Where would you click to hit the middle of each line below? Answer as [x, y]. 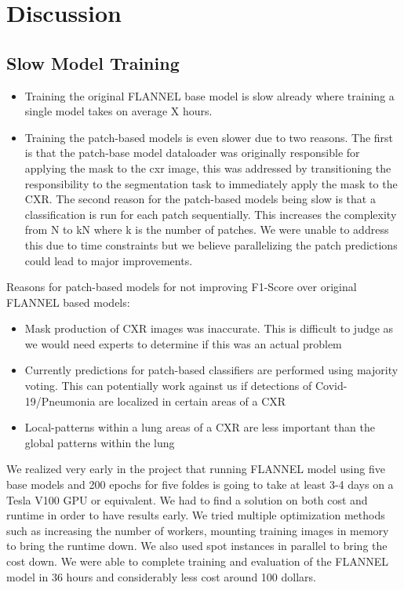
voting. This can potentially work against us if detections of [168, 386]
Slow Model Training [93, 62]
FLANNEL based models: [68, 302]
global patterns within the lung [100, 442]
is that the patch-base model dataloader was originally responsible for [192, 153]
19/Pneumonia [60, 401]
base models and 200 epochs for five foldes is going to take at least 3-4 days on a [200, 484]
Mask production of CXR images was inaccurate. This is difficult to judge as [209, 328]
